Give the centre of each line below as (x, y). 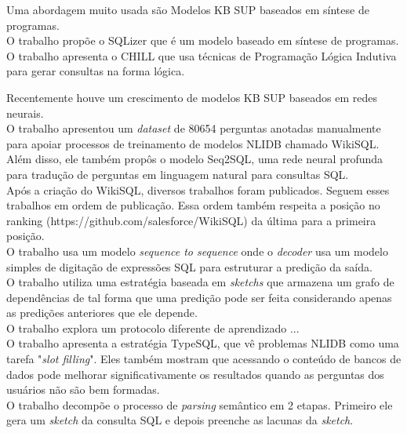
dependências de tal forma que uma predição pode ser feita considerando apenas (199, 297)
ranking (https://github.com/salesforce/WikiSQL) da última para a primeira (191, 220)
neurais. (25, 113)
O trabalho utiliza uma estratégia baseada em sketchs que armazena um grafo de (200, 282)
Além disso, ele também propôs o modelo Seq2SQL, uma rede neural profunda (195, 159)
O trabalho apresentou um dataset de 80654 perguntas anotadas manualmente (194, 128)
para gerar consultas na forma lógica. (96, 71)
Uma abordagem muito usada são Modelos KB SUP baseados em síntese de (188, 9)
